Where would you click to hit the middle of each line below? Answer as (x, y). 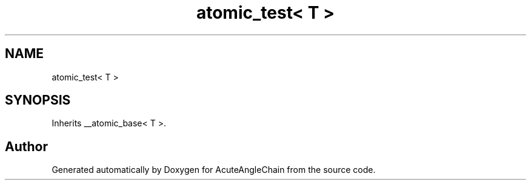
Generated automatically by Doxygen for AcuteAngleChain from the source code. (214, 170)
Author (26, 146)
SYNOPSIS (38, 100)
